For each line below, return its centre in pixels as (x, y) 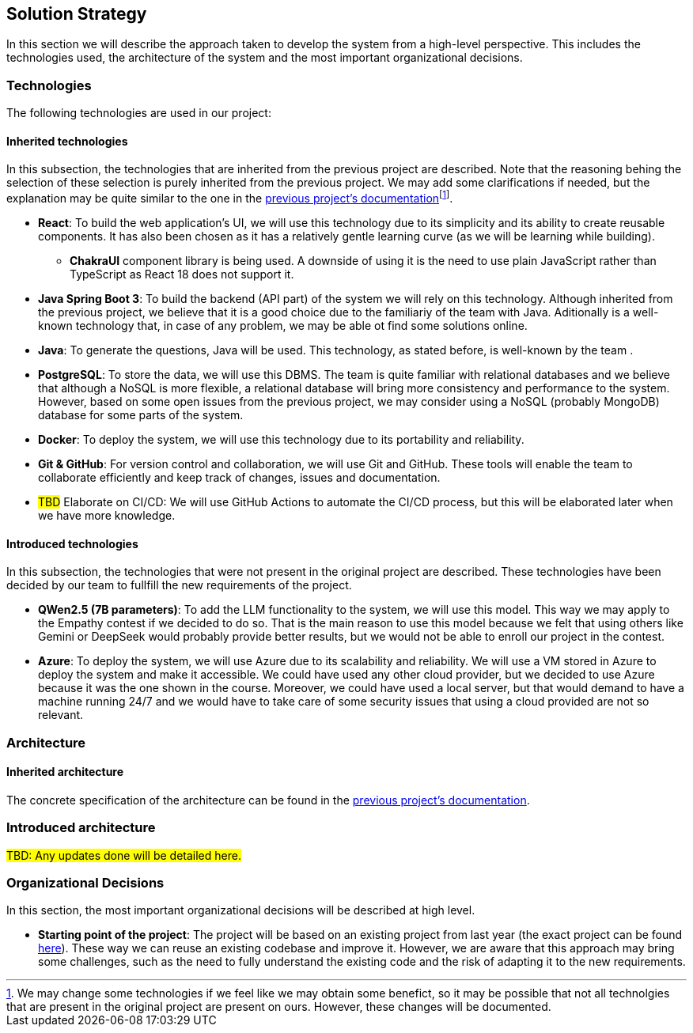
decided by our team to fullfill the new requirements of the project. (179, 585)
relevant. (61, 715)
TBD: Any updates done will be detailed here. (124, 855)
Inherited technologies (67, 141)
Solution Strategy (77, 14)
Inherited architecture (65, 772)
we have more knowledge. (107, 516)
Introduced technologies (72, 543)
